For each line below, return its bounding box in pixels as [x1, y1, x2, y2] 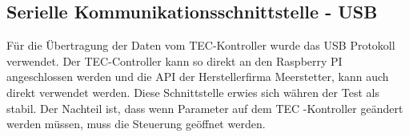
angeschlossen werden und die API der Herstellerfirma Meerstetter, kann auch [6, 68, 389, 85]
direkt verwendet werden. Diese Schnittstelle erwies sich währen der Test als [6, 83, 379, 100]
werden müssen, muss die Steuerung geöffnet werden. [6, 115, 266, 132]
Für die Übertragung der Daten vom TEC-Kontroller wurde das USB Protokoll [6, 37, 395, 54]
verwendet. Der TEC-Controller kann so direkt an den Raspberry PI [6, 52, 343, 69]
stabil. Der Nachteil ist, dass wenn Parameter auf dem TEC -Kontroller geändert [6, 99, 403, 116]
